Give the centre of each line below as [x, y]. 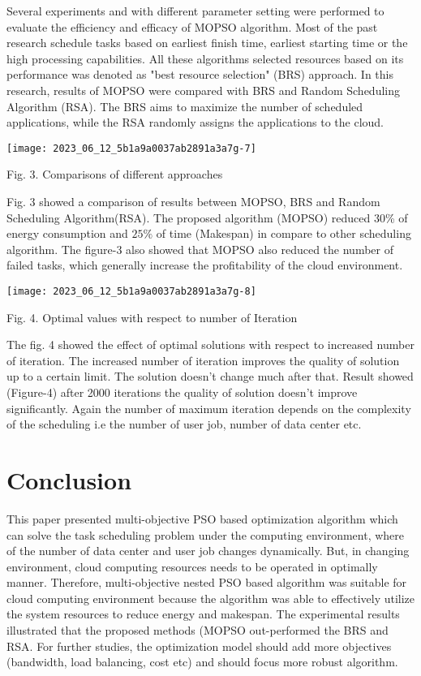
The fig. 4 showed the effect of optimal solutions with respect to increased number [210, 344]
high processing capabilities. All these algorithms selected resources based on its [205, 58]
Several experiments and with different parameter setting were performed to [195, 11]
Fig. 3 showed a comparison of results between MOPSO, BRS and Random [193, 201]
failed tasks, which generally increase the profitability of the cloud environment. [205, 265]
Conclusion [69, 479]
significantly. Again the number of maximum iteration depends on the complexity [209, 408]
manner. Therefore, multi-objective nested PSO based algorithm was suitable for [207, 582]
